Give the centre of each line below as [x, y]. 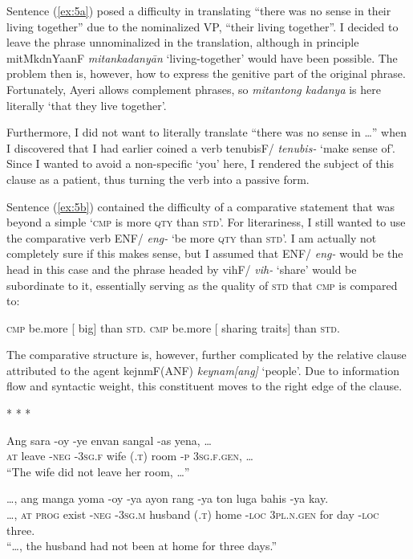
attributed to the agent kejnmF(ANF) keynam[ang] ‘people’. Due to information [203, 370]
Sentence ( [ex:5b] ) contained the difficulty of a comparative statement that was [200, 206]
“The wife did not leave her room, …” [98, 471]
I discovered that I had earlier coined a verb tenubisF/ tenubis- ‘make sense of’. [201, 147]
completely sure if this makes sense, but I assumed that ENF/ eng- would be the [205, 253]
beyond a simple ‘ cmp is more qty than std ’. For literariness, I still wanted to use [206, 222]
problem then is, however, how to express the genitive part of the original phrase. [206, 73]
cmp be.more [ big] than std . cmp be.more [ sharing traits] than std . [173, 327]
